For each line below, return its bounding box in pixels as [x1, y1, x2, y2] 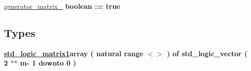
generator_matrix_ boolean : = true [4, 1, 120, 11]
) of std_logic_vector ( [167, 48, 248, 58]
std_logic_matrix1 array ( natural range [4, 48, 143, 58]
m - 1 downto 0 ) [20, 58, 76, 68]
